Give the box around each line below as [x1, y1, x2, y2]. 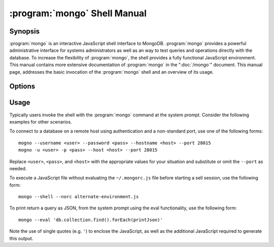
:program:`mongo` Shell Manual [9, 8, 147, 19]
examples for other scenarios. [9, 118, 72, 125]
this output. [9, 235, 33, 241]
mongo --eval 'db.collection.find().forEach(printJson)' [18, 217, 163, 223]
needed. [9, 165, 27, 171]
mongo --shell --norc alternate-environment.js [18, 194, 139, 200]
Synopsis [9, 27, 40, 36]
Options [9, 82, 36, 91]
